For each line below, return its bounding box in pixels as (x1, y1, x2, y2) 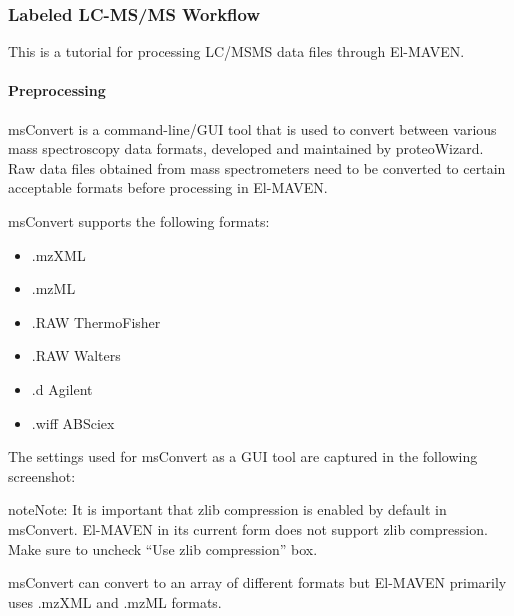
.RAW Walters (31, 345, 121, 366)
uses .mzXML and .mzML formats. (8, 591, 222, 612)
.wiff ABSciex (31, 412, 115, 433)
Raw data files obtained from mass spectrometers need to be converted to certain (8, 157, 506, 178)
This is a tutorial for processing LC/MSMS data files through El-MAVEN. (8, 41, 465, 62)
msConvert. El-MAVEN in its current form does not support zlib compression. (8, 518, 488, 539)
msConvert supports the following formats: (8, 210, 270, 231)
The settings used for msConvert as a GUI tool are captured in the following (8, 446, 478, 467)
